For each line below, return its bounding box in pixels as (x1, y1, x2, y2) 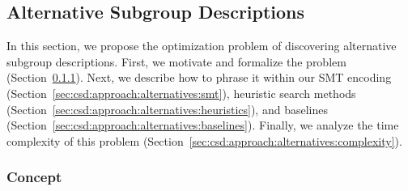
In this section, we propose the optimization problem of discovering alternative (6, 37, 397, 54)
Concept (6, 167, 62, 187)
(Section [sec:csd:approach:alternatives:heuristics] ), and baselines (6, 100, 328, 117)
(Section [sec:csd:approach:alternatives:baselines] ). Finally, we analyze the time (6, 117, 399, 134)
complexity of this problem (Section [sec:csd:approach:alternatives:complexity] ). (6, 132, 402, 149)
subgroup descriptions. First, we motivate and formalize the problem (6, 53, 346, 70)
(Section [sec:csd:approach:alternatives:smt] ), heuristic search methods (6, 84, 356, 101)
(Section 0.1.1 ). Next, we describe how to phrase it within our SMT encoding (6, 69, 392, 86)
